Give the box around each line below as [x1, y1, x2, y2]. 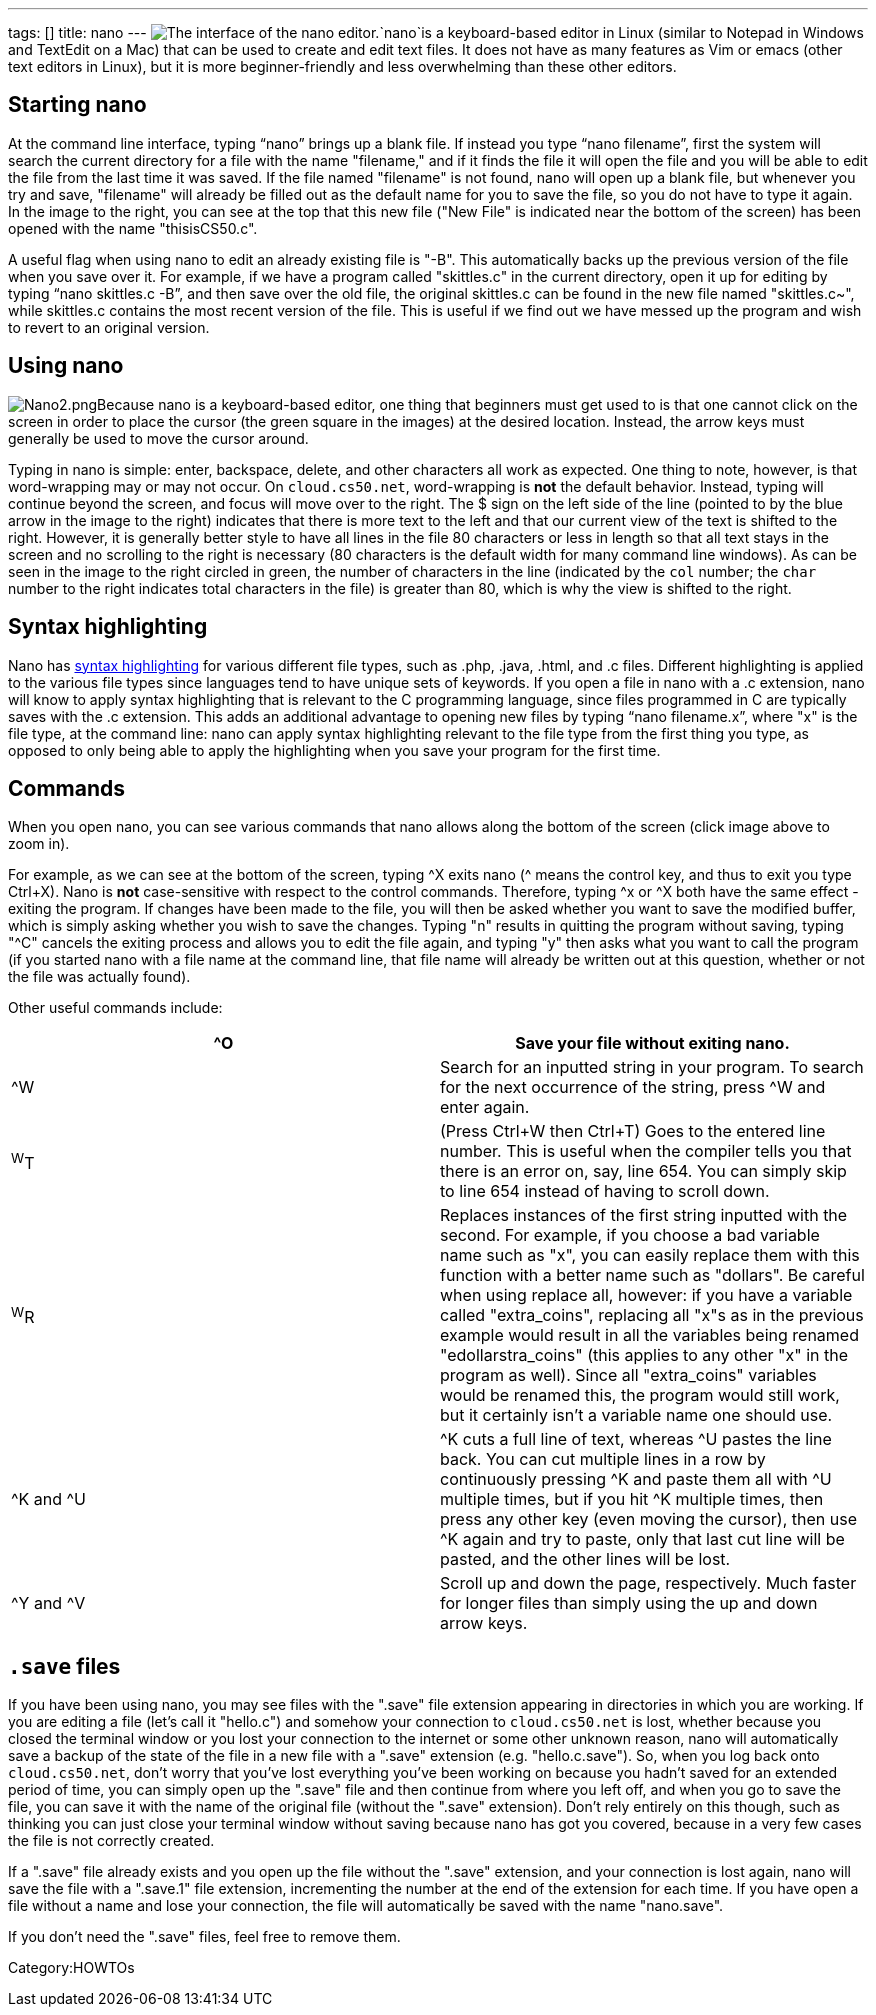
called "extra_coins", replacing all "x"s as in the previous [440, 1305, 864, 1326]
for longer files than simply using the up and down [440, 1593, 818, 1614]
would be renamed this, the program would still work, [440, 1385, 840, 1406]
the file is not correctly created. [8, 1832, 215, 1850]
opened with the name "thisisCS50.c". [8, 219, 258, 237]
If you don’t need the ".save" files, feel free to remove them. [8, 1928, 401, 1946]
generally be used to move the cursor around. [8, 429, 309, 447]
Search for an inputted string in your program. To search [440, 1057, 864, 1078]
